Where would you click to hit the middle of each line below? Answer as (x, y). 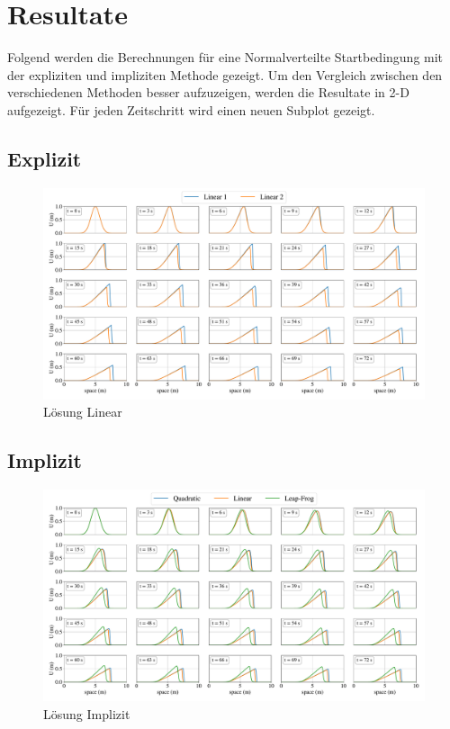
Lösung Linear (83, 412)
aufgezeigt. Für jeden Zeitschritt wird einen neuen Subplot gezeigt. (191, 109)
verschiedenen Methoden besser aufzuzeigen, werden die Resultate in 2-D (208, 92)
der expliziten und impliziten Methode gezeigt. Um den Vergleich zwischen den (225, 74)
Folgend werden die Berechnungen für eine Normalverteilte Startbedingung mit (225, 57)
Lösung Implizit (87, 714)
